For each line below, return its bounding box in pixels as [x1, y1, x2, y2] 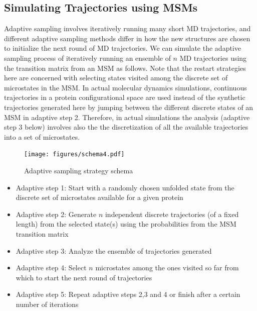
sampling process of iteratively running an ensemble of [4, 52, 171, 63]
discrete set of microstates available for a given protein [16, 192, 183, 202]
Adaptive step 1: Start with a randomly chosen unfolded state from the [16, 182, 234, 192]
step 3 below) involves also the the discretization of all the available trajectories [4, 122, 248, 132]
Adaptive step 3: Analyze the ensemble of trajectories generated [16, 245, 212, 256]
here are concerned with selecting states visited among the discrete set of [4, 72, 228, 83]
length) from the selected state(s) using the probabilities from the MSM [16, 219, 236, 229]
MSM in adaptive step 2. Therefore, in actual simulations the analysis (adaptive [4, 112, 250, 122]
